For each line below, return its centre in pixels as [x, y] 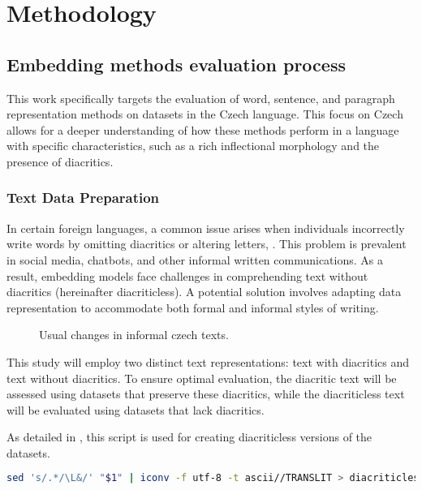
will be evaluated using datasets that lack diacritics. [136, 409]
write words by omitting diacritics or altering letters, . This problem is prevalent [207, 244]
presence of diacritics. [60, 161]
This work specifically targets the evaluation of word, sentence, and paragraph [201, 98]
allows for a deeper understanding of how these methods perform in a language [203, 129]
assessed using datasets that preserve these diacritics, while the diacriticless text [206, 394]
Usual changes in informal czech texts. [134, 335]
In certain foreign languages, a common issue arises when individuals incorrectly [206, 228]
